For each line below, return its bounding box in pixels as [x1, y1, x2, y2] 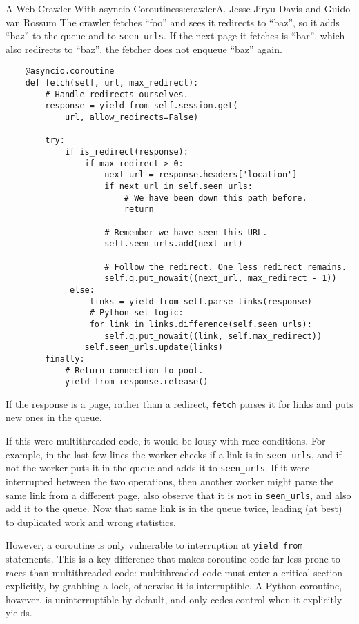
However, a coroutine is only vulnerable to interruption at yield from [6, 538, 303, 552]
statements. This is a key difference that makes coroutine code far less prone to [6, 552, 340, 566]
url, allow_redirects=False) [64, 113, 199, 123]
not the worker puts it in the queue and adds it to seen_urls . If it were [6, 460, 309, 475]
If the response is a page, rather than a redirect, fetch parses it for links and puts [6, 396, 353, 411]
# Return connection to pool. [64, 365, 204, 376]
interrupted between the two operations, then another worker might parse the [6, 474, 334, 488]
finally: [45, 353, 85, 364]
